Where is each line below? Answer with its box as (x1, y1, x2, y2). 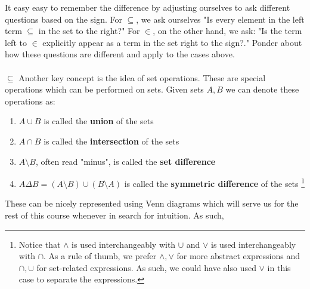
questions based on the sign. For (5, 13, 122, 25)
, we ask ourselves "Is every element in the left (136, 13, 305, 25)
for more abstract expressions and (176, 250, 300, 262)
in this (267, 261, 291, 273)
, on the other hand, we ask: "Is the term (153, 24, 302, 37)
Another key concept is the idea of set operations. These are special (18, 71, 266, 84)
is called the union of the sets (44, 115, 154, 127)
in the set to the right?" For (38, 24, 140, 37)
